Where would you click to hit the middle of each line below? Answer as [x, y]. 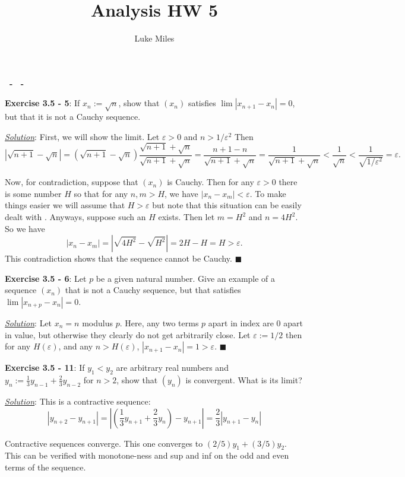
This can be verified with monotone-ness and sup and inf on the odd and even [147, 455]
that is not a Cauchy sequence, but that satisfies [153, 290]
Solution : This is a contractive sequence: [78, 401]
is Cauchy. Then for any [211, 182]
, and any [76, 346]
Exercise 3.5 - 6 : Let [46, 278]
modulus [97, 322]
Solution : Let [29, 322]
